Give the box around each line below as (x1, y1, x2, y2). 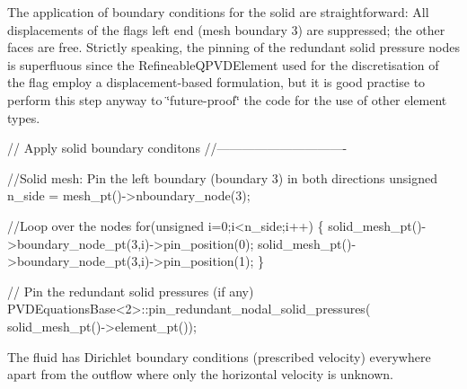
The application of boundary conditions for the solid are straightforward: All (7, 3, 429, 21)
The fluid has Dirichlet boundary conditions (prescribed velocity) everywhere (7, 347, 431, 366)
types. (7, 108, 40, 127)
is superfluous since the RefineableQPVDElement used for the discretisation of (7, 55, 439, 74)
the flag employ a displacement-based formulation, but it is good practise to (7, 73, 426, 92)
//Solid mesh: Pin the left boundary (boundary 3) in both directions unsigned (7, 168, 437, 187)
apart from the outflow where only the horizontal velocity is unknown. (7, 365, 393, 384)
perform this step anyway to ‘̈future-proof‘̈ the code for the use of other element (7, 90, 447, 109)
